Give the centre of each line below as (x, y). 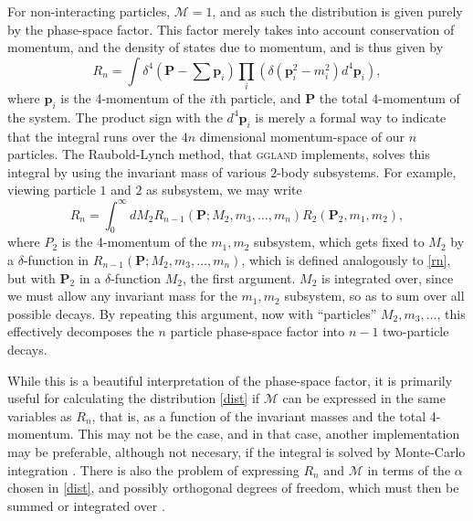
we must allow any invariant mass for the (122, 296)
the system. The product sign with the (115, 117)
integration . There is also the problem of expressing (153, 469)
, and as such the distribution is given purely (337, 11)
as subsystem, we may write (224, 190)
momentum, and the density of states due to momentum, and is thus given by (226, 47)
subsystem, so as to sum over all (374, 296)
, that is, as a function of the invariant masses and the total (259, 415)
